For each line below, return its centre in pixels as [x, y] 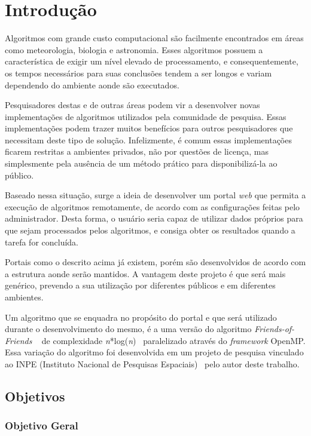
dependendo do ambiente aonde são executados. [92, 85]
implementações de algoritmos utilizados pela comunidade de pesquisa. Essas [146, 116]
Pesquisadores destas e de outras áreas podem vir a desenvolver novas [132, 105]
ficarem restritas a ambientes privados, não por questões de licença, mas [137, 151]
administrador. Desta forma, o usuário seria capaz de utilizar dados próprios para [154, 218]
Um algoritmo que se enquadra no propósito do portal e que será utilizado [141, 317]
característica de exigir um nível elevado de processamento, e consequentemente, [152, 61]
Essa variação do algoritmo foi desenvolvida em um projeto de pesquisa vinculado [154, 352]
